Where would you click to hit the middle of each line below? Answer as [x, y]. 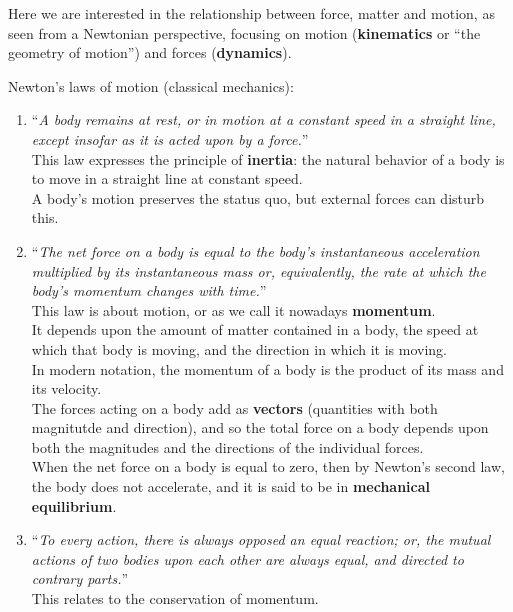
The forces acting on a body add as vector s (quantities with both [234, 407]
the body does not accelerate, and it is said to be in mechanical [231, 486]
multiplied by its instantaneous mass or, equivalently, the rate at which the [258, 270]
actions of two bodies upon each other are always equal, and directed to [247, 558]
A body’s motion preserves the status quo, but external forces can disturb [258, 197]
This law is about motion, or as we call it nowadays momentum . [233, 309]
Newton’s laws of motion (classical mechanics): [151, 85]
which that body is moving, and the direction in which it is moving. [239, 348]
